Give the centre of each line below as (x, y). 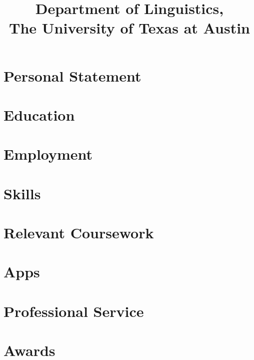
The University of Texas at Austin (129, 28)
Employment (48, 154)
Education (39, 114)
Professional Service (74, 311)
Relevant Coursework (79, 233)
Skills (22, 193)
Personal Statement (72, 75)
